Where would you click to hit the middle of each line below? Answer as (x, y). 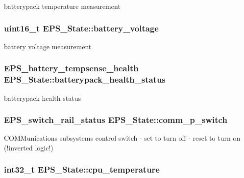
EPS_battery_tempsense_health (71, 68)
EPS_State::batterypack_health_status (85, 79)
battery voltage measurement (48, 46)
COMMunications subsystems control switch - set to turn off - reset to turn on (122, 138)
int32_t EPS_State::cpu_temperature (82, 169)
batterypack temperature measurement (62, 6)
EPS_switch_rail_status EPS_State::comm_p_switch (116, 120)
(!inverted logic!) (29, 147)
